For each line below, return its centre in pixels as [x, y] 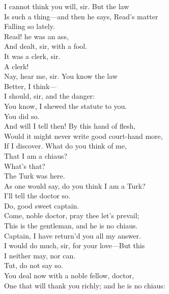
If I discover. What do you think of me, [65, 146]
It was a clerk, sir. [32, 56]
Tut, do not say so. [34, 265]
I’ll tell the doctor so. [37, 196]
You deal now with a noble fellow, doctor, [69, 275]
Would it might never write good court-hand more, [83, 136]
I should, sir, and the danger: [49, 96]
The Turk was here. [35, 176]
